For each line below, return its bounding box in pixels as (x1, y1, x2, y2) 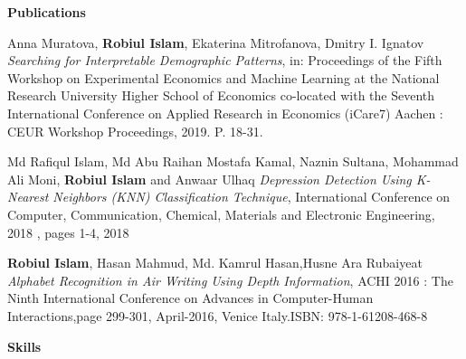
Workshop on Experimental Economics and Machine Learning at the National (7, 68, 440, 87)
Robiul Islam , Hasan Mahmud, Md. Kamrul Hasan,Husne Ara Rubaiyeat (7, 253, 423, 272)
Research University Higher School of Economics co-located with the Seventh (7, 86, 435, 105)
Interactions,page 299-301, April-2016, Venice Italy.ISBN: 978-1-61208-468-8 (7, 306, 428, 325)
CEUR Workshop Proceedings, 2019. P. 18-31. (7, 121, 263, 140)
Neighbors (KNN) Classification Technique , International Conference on (52, 187, 451, 206)
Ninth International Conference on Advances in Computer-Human (7, 288, 374, 307)
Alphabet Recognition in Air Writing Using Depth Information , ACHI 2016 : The (7, 270, 453, 289)
